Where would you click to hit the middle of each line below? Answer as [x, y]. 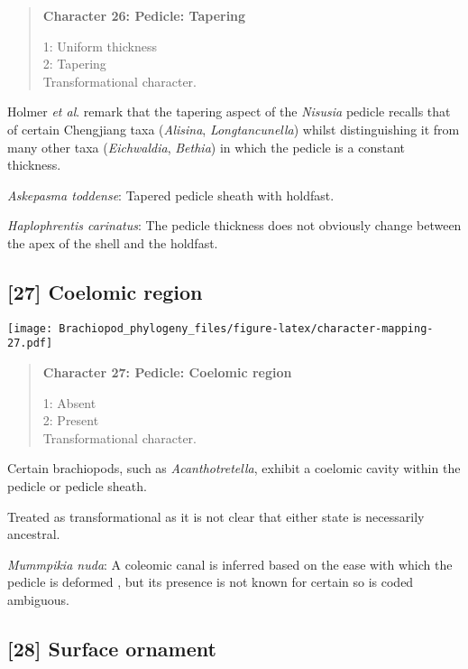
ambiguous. [38, 599]
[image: [30, 328]
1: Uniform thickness [100, 46]
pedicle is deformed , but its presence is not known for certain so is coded [211, 582]
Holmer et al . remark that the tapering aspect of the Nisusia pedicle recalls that [229, 111]
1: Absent [69, 402]
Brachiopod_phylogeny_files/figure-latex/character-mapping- [246, 328]
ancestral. [34, 534]
